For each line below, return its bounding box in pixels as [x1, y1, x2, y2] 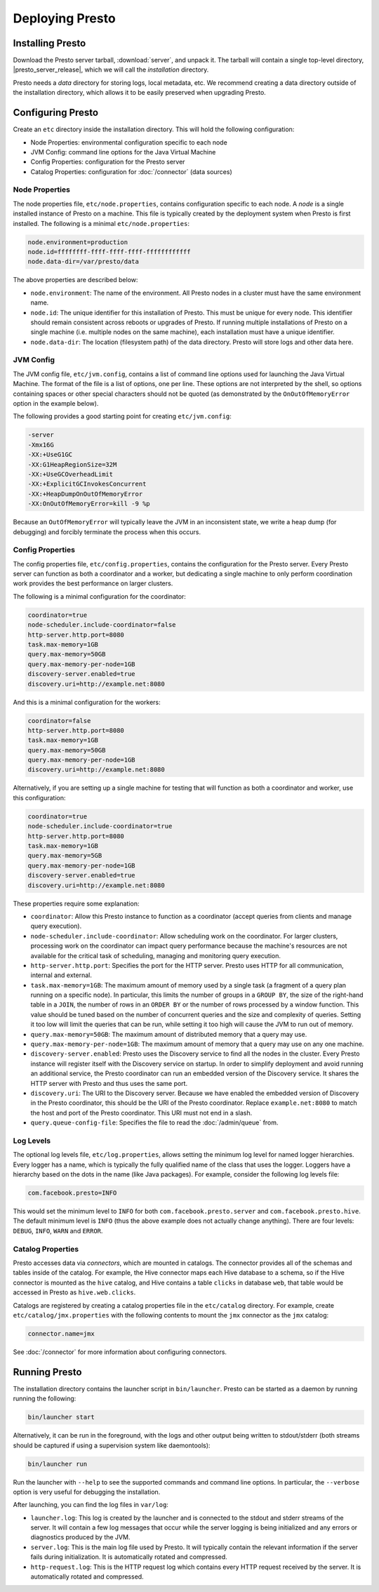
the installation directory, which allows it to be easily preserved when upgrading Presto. [13, 88, 266, 97]
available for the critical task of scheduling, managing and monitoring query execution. [30, 951, 281, 960]
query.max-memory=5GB [27, 851, 102, 860]
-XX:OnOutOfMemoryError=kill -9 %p [27, 500, 150, 508]
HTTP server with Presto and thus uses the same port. [30, 1079, 188, 1087]
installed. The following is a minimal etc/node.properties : [13, 219, 189, 227]
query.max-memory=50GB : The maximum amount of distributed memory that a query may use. [30, 1030, 307, 1038]
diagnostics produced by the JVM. [30, 1533, 131, 1541]
